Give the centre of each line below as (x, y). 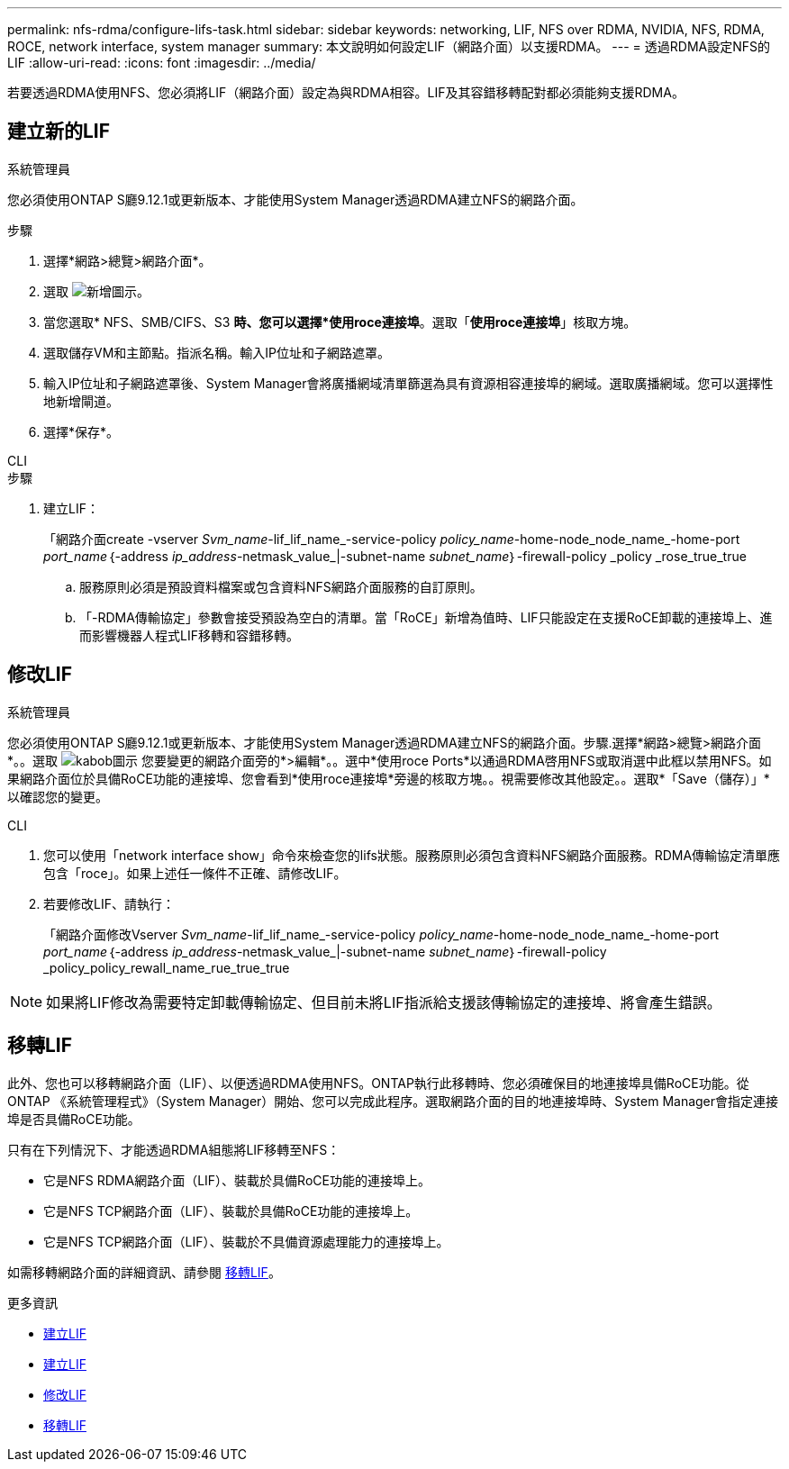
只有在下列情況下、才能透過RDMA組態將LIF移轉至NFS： (174, 1149)
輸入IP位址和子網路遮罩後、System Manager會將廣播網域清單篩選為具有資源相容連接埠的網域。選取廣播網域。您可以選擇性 (408, 383)
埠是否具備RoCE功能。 (74, 1119)
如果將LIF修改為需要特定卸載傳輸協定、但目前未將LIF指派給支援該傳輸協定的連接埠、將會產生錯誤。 (384, 1002)
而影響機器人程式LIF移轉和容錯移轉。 (189, 635)
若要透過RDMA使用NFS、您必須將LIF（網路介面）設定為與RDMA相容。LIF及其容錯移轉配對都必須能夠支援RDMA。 (346, 92)
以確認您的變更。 (58, 796)
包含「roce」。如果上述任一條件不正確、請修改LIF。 (195, 873)
